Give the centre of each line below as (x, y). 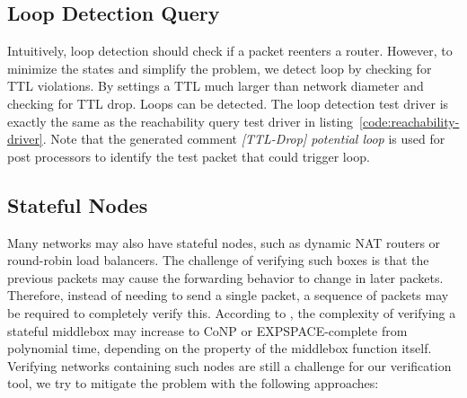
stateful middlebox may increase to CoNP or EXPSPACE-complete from (207, 330)
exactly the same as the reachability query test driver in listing (181, 121)
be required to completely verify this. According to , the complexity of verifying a (232, 312)
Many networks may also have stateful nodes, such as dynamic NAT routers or (224, 242)
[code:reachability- (410, 121)
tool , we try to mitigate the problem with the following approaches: (193, 383)
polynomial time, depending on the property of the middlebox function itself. (220, 348)
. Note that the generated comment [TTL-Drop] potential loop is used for (244, 139)
